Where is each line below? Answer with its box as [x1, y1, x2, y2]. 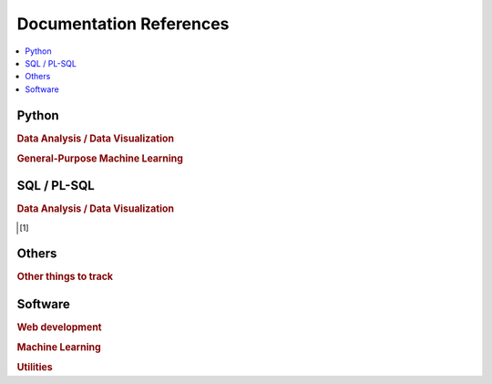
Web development [16, 320, 102, 333]
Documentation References [16, 14, 230, 34]
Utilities [16, 361, 54, 374]
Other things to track [16, 270, 114, 283]
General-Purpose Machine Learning [16, 151, 184, 164]
